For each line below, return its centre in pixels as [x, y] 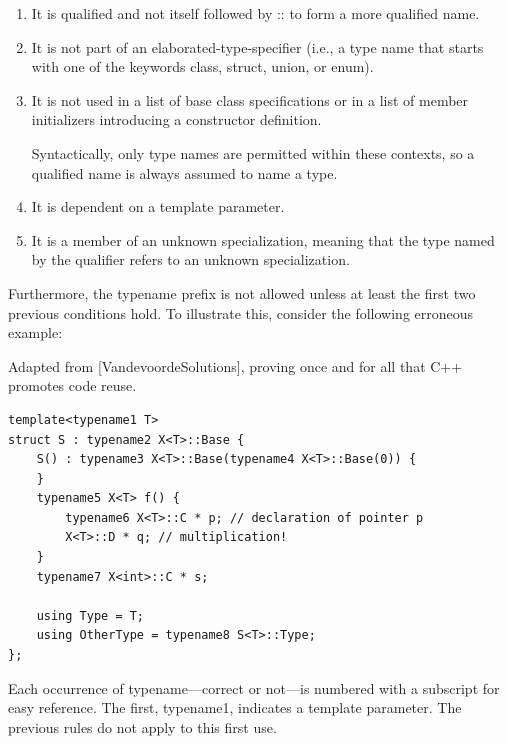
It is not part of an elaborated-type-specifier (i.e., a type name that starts [257, 46]
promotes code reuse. [72, 385]
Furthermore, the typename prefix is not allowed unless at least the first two [242, 292]
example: [35, 332]
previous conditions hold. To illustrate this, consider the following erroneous [241, 312]
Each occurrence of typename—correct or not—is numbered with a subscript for [254, 687]
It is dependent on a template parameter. [158, 206]
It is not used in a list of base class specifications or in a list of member [250, 99]
